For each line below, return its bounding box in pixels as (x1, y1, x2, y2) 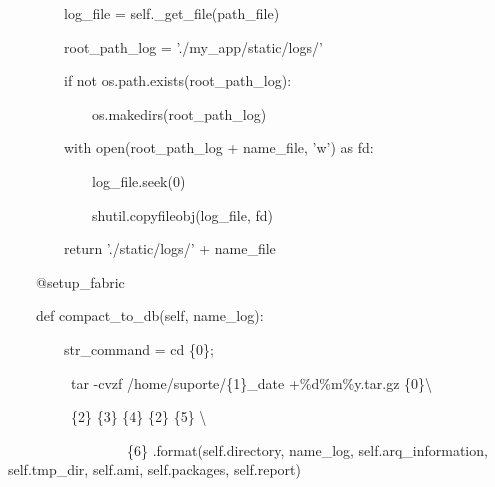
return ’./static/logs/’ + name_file (63, 238, 276, 259)
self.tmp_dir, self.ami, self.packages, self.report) (8, 459, 301, 480)
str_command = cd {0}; (63, 338, 214, 359)
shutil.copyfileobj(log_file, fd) (91, 204, 273, 225)
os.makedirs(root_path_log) (91, 103, 267, 124)
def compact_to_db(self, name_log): (35, 305, 264, 326)
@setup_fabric (35, 271, 125, 292)
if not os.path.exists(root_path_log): (63, 70, 292, 91)
